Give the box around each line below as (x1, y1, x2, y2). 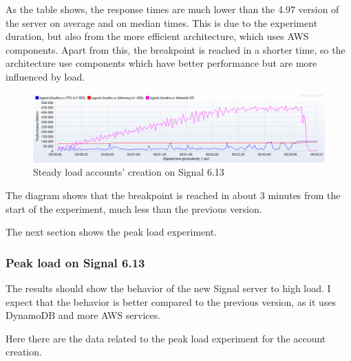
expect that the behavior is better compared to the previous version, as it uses (6, 294, 337, 309)
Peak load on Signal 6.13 (6, 254, 145, 271)
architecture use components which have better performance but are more (6, 56, 317, 70)
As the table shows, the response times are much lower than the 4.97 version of (6, 2, 339, 16)
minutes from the (268, 187, 341, 202)
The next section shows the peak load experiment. (6, 225, 217, 239)
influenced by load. (6, 69, 85, 83)
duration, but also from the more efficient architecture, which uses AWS (6, 29, 309, 43)
